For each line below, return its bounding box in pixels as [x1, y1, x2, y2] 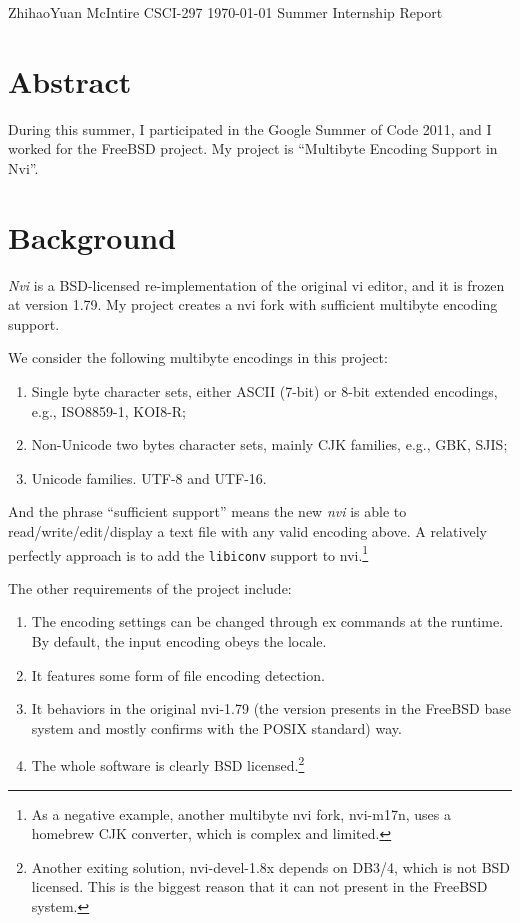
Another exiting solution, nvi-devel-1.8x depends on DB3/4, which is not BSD [31, 856, 511, 877]
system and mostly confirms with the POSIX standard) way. [31, 717, 402, 738]
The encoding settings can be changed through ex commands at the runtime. [31, 611, 504, 632]
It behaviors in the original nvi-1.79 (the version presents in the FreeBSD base [31, 698, 511, 719]
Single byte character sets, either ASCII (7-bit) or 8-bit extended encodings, [31, 381, 498, 401]
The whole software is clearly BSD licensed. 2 [31, 752, 305, 776]
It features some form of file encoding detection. [31, 664, 325, 685]
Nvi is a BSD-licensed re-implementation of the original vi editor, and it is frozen [8, 274, 505, 295]
